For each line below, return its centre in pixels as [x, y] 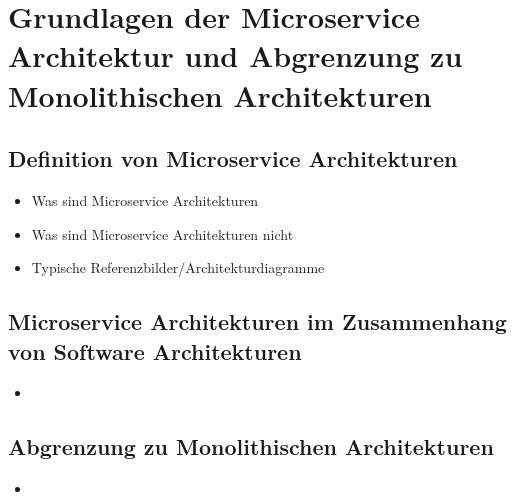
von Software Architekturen [155, 350]
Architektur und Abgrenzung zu [235, 55]
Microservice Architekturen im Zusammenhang [257, 321]
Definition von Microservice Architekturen [233, 158]
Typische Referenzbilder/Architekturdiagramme [178, 267]
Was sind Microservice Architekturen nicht [162, 233]
